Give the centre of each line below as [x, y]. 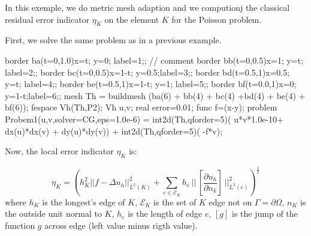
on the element [132, 19]
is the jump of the [265, 213]
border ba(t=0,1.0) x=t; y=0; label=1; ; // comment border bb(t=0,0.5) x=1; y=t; [154, 60]
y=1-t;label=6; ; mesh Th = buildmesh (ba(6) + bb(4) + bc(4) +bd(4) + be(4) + [155, 95]
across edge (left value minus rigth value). [121, 225]
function [20, 225]
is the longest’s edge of [84, 201]
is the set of [175, 201]
